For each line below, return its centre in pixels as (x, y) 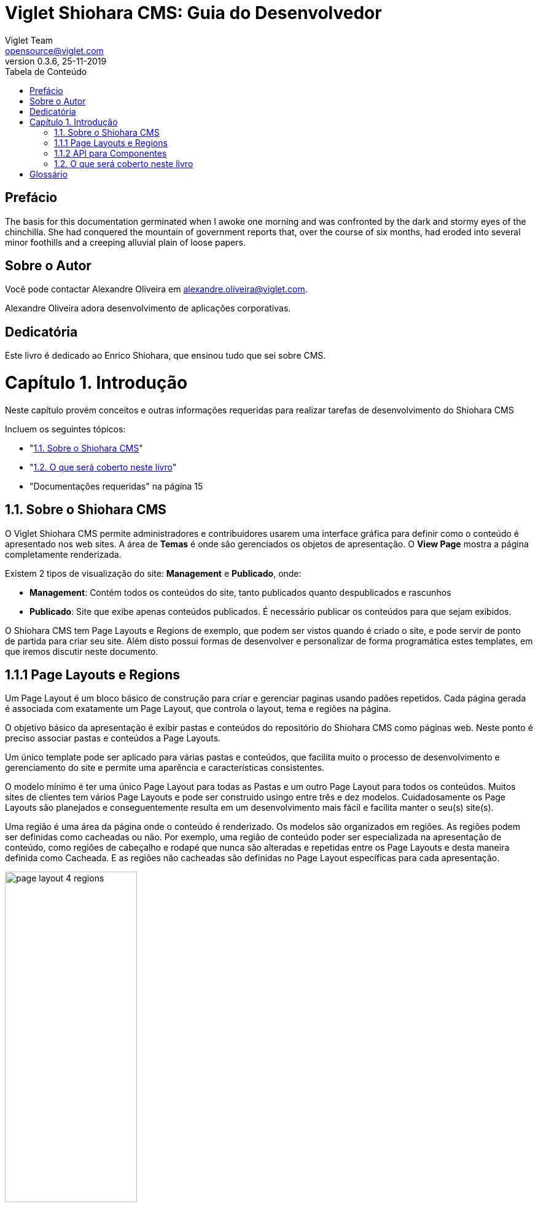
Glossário (49, 174)
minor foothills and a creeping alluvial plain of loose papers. (125, 242)
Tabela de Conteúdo (46, 71)
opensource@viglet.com (54, 50)
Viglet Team (29, 40)
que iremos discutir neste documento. (82, 651)
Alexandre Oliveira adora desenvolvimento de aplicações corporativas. (148, 308)
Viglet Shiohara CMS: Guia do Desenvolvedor (193, 13)
